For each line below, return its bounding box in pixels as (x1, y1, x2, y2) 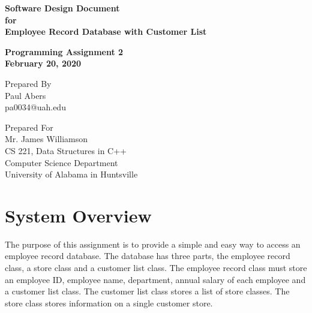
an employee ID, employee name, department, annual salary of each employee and (5, 273, 306, 285)
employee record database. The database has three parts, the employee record (5, 249, 290, 262)
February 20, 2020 (5, 57, 82, 70)
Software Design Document (5, 2, 120, 14)
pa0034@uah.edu (5, 101, 66, 113)
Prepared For (5, 121, 53, 133)
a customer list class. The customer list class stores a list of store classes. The (5, 285, 290, 297)
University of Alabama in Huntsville (5, 168, 138, 180)
